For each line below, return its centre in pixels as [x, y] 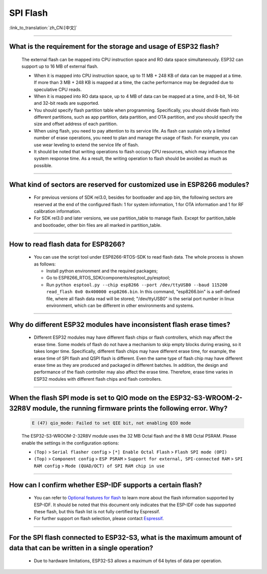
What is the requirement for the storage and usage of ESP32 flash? [114, 47]
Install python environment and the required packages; [102, 271]
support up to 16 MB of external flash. [60, 66]
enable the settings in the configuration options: [70, 443]
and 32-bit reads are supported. [67, 103]
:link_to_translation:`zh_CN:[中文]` [43, 28]
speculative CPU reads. [58, 89]
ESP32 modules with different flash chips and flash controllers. [98, 379]
